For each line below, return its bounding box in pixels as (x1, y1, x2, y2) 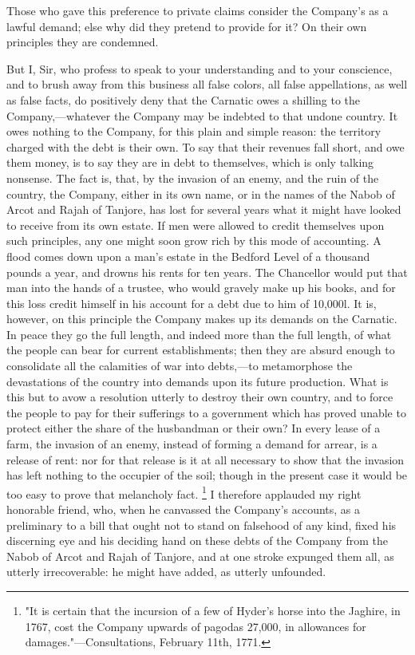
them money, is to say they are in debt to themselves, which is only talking (6, 154, 374, 171)
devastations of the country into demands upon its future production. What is (6, 373, 389, 389)
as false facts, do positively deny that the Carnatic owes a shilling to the (6, 91, 361, 108)
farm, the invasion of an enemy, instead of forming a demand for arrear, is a (6, 436, 377, 452)
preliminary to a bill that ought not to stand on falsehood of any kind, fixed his (6, 516, 397, 533)
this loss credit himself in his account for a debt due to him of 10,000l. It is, (6, 294, 377, 311)
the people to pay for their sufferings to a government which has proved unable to (6, 404, 406, 420)
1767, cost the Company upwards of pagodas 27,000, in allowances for (25, 618, 366, 634)
